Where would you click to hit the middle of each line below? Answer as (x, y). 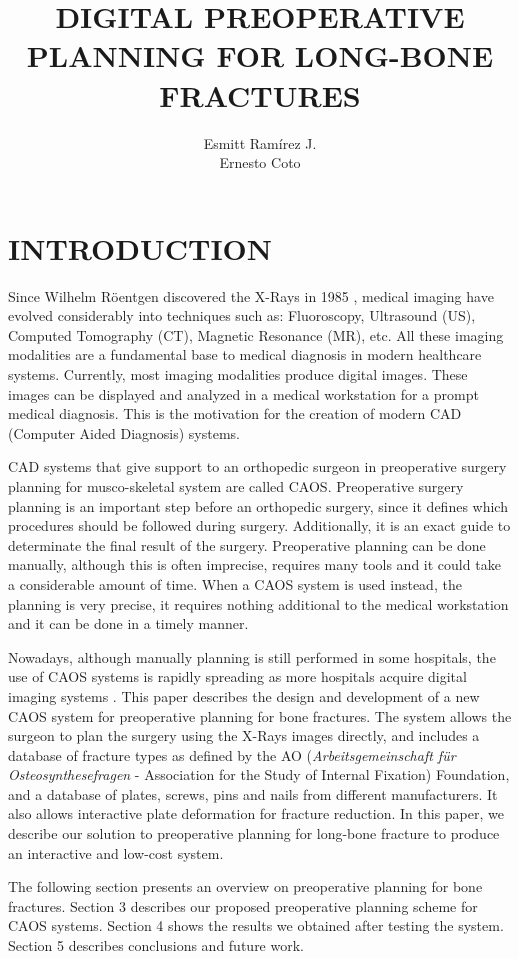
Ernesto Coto (260, 162)
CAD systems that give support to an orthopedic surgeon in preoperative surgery (257, 466)
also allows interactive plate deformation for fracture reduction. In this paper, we (256, 813)
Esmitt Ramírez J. (260, 142)
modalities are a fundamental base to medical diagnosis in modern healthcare (245, 354)
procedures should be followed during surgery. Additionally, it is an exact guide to (259, 525)
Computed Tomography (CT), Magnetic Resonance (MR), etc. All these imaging (256, 334)
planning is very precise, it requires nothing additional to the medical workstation (258, 603)
